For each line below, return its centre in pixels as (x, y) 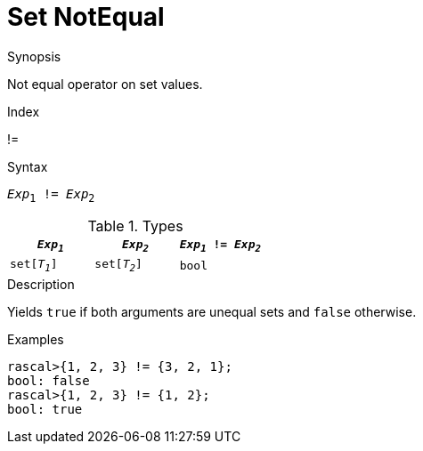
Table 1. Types (135, 225)
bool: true (45, 409)
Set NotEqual (86, 17)
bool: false (49, 380)
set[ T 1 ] (34, 266)
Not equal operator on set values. (105, 84)
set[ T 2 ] (118, 266)
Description (41, 284)
